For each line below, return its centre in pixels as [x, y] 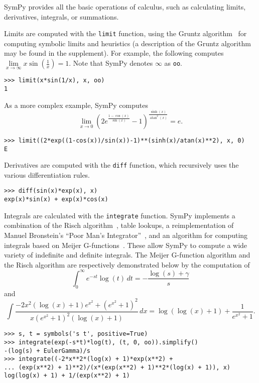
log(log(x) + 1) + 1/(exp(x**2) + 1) [67, 376]
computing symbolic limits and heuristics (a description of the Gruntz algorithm [127, 43]
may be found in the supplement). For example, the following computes [114, 53]
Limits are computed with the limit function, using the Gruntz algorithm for [125, 33]
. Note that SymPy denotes [111, 63]
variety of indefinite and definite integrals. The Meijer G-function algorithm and [127, 255]
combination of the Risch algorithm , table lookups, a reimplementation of [119, 225]
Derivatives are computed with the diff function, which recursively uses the [121, 165]
